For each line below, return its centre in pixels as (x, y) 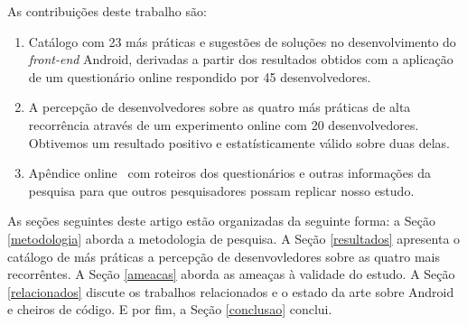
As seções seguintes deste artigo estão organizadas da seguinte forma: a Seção (221, 221)
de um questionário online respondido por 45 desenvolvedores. (200, 76)
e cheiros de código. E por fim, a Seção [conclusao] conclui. (170, 309)
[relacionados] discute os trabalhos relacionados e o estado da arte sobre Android (231, 291)
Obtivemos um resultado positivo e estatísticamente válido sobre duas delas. (239, 142)
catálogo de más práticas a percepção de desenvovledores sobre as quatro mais (224, 256)
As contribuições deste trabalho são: (107, 11)
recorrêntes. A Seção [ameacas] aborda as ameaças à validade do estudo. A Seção (231, 274)
